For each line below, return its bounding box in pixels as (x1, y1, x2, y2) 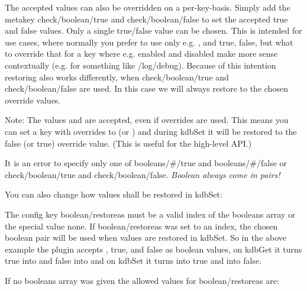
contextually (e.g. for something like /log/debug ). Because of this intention (5, 59, 276, 71)
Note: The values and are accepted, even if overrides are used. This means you (5, 114, 289, 126)
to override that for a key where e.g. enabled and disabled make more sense (5, 47, 278, 60)
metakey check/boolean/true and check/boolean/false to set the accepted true (5, 12, 288, 25)
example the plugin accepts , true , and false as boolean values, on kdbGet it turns (5, 242, 302, 255)
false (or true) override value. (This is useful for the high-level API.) (5, 137, 252, 149)
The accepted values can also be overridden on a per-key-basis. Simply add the (5, 1, 290, 13)
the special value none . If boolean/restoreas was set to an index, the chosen (5, 219, 278, 232)
